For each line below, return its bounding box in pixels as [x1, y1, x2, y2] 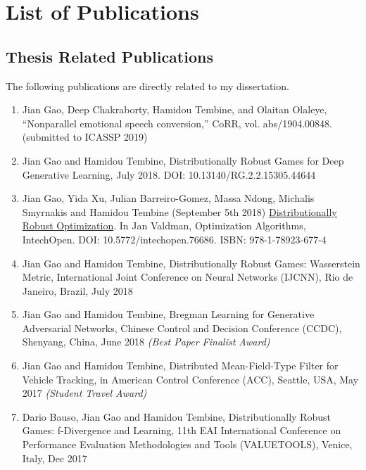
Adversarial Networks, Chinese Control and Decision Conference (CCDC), [22, 320, 342, 335]
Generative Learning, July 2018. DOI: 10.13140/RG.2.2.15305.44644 [22, 167, 316, 182]
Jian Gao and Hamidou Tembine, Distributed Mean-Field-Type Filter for [22, 358, 339, 373]
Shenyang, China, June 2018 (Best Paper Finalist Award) [22, 334, 270, 349]
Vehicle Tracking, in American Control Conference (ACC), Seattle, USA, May [22, 371, 359, 386]
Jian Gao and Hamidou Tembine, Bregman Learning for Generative [22, 307, 315, 322]
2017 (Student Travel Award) [22, 386, 147, 400]
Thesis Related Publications [6, 45, 213, 67]
